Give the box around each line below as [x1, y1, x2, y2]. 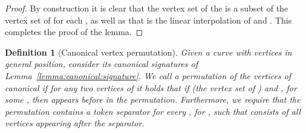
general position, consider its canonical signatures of [5, 57, 198, 70]
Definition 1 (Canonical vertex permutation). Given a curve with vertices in [5, 45, 292, 58]
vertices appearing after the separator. [5, 117, 145, 129]
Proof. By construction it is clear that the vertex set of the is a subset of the [5, 2, 288, 14]
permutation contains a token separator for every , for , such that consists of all [5, 105, 301, 117]
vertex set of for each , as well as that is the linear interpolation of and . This [5, 13, 292, 26]
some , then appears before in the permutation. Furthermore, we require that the [5, 93, 301, 106]
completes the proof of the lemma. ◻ [5, 25, 143, 38]
